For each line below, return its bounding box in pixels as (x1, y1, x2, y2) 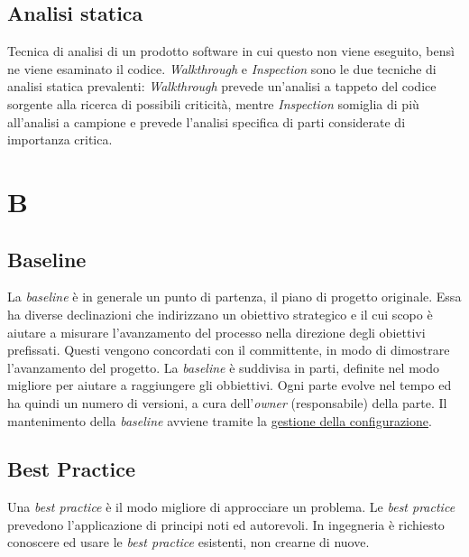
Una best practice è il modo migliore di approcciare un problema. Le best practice (7, 497, 455, 516)
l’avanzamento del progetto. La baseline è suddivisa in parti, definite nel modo (7, 357, 439, 376)
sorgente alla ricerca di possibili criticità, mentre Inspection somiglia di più (7, 94, 419, 113)
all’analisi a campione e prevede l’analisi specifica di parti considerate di (7, 112, 406, 131)
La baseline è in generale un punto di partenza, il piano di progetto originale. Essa (7, 287, 462, 306)
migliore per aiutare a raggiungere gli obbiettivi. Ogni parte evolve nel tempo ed (7, 376, 452, 395)
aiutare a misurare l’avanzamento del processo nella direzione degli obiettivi (7, 322, 426, 341)
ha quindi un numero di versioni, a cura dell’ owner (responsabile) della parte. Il (7, 393, 447, 412)
